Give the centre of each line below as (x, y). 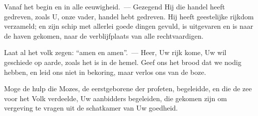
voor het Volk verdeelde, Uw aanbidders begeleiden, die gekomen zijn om (116, 98)
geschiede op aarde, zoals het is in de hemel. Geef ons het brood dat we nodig (123, 62)
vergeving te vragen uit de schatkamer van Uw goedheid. (91, 108)
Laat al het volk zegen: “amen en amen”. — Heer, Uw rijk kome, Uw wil (115, 52)
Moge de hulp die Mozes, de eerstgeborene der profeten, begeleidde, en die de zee (128, 88)
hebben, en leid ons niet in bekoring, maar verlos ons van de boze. (105, 72)
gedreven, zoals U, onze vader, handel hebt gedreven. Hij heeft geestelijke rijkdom (129, 16)
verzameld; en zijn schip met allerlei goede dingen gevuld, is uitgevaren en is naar (129, 26)
